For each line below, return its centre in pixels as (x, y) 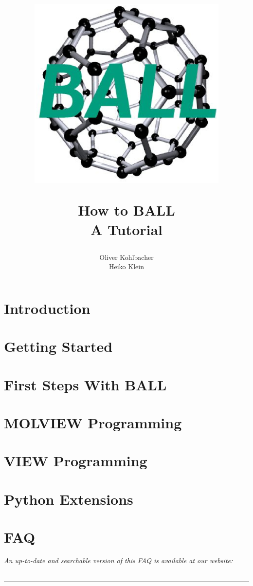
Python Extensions (69, 499)
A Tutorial (126, 229)
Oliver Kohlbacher (126, 257)
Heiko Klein (126, 266)
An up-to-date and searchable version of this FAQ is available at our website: (118, 560)
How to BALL (126, 210)
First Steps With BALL (85, 384)
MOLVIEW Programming (93, 423)
